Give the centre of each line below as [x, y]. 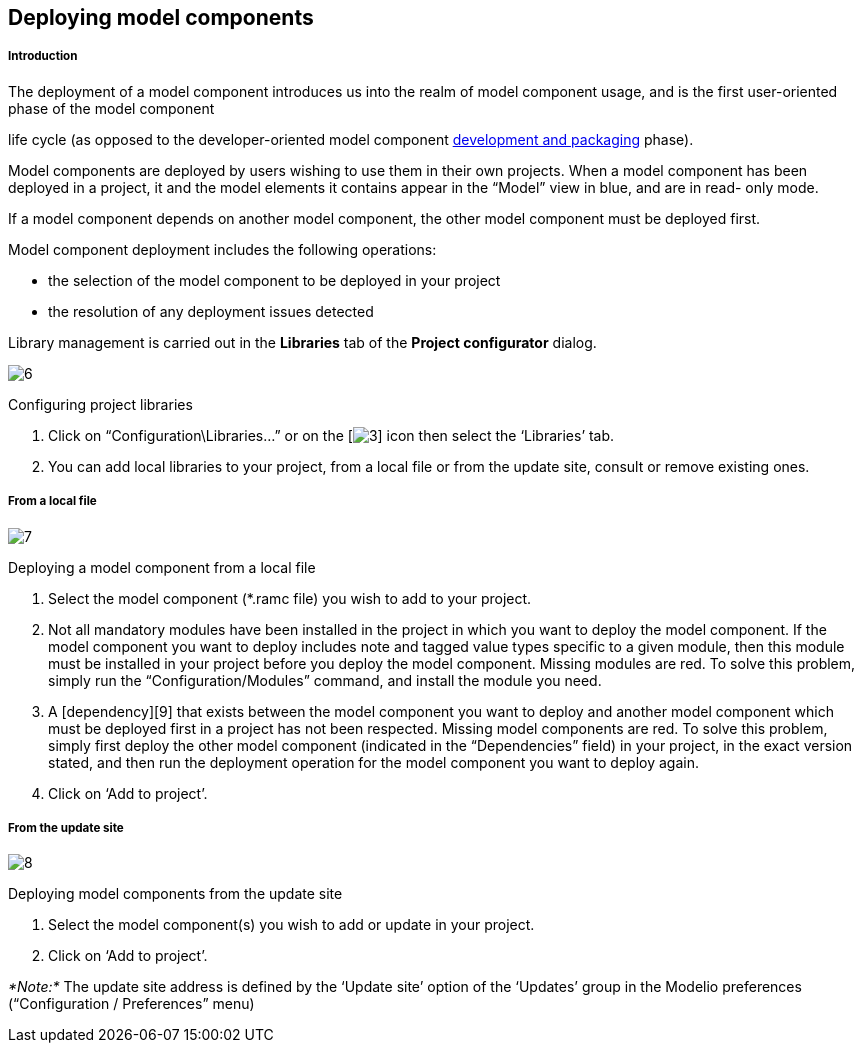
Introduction [43, 56]
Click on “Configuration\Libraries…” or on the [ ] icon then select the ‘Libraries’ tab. [331, 435]
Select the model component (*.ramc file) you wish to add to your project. [290, 598]
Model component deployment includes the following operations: [222, 249]
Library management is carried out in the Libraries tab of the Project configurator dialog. [302, 342]
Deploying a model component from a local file [162, 567]
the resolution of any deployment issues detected [211, 311]
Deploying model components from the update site [175, 894]
